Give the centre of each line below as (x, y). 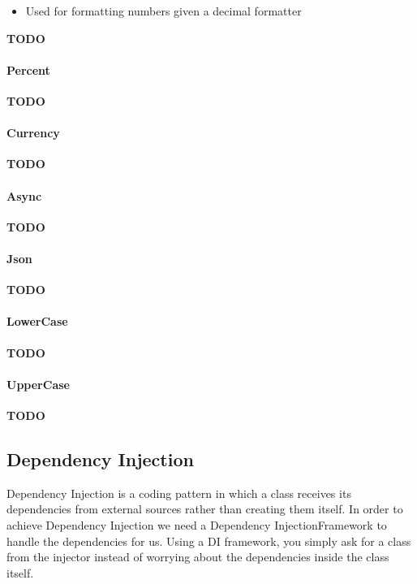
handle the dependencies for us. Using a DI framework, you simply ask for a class (209, 541)
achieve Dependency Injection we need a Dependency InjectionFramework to (197, 524)
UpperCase (38, 384)
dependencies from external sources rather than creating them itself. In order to (205, 509)
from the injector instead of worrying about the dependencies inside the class (198, 557)
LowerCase (37, 321)
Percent (28, 69)
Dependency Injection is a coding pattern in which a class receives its (179, 493)
